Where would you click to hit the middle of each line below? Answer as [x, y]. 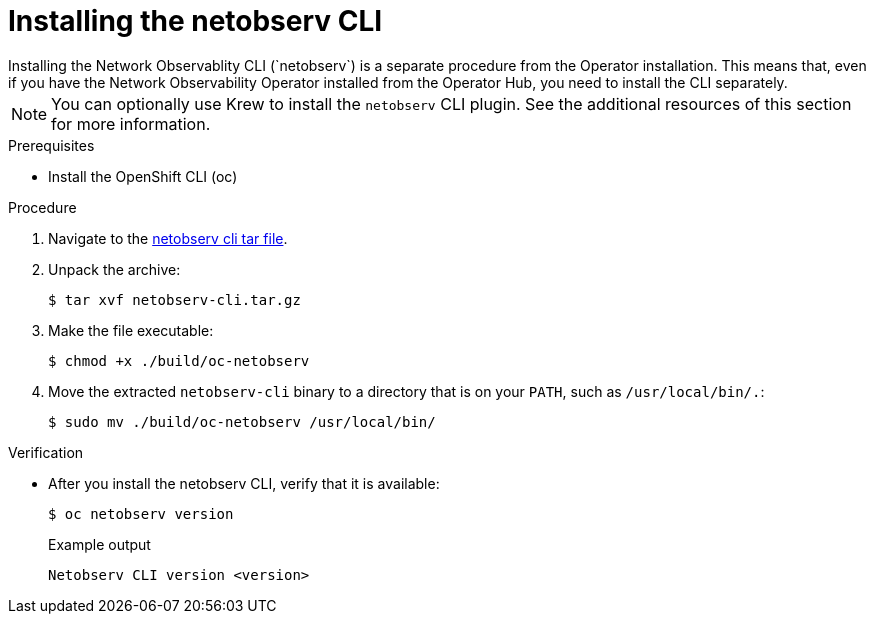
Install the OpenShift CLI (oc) [143, 176]
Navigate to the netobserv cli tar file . [168, 238]
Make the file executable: [131, 330]
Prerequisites [51, 145]
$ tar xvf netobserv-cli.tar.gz [174, 299]
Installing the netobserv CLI [195, 21]
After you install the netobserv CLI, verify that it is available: [244, 483]
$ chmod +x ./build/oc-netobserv [179, 360]
